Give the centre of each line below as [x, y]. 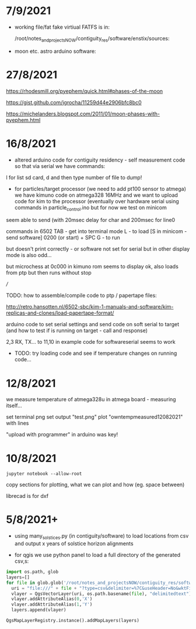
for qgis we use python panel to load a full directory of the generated [97, 555]
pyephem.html [23, 120]
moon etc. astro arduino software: [55, 51]
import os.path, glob [32, 572]
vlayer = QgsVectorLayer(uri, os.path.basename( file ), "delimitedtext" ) [101, 594]
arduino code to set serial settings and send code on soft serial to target [93, 324]
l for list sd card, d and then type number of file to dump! [74, 177]
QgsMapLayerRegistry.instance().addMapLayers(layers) [73, 621]
